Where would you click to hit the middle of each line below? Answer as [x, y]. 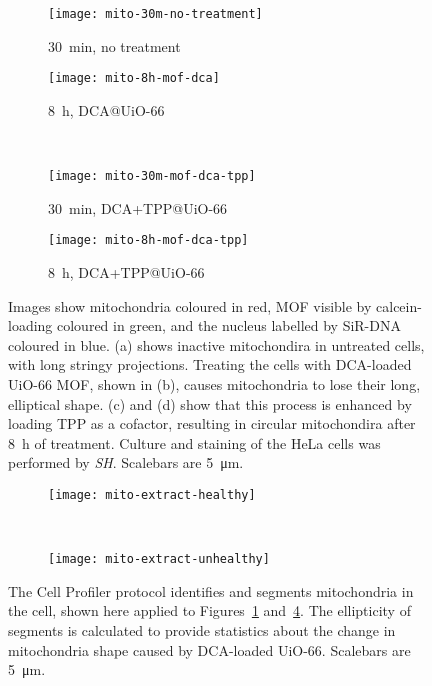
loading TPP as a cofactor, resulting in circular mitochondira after [212, 423]
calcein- [399, 305]
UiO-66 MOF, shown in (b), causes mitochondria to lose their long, [214, 383]
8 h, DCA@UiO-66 [106, 109]
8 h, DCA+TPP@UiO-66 [126, 272]
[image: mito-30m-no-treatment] [155, 14]
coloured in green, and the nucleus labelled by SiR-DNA [229, 325]
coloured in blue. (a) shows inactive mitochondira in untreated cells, [216, 344]
